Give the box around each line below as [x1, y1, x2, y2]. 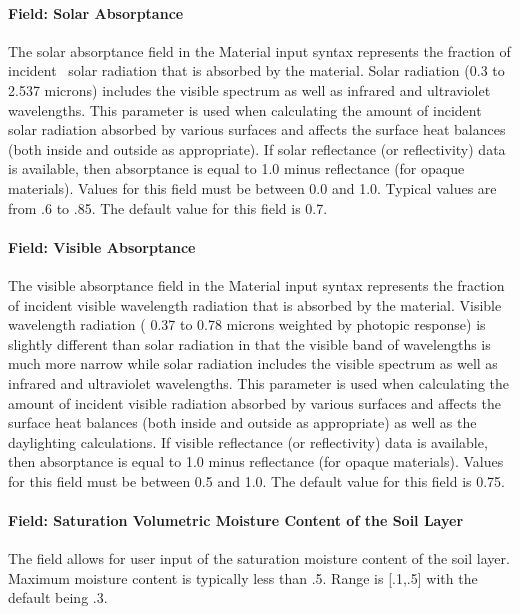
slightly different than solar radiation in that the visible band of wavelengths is [8, 333, 491, 354]
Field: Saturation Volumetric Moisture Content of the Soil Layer [8, 510, 464, 531]
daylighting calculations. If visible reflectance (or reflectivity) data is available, [8, 431, 488, 452]
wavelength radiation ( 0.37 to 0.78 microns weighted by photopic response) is [8, 314, 486, 335]
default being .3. [8, 587, 108, 608]
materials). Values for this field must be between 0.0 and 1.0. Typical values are [8, 177, 497, 198]
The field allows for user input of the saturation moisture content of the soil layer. [8, 548, 510, 569]
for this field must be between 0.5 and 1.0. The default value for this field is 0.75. [8, 470, 505, 491]
